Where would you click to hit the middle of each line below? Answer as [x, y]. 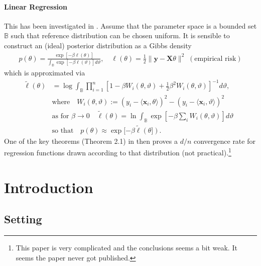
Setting [23, 219]
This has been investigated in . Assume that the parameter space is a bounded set [130, 25]
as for [60, 116]
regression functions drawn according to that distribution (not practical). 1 [118, 152]
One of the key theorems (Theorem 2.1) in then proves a [91, 141]
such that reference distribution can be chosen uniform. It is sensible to [120, 35]
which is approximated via [45, 73]
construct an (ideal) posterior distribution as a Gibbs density [98, 45]
